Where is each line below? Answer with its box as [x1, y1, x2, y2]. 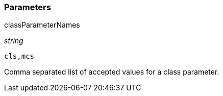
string [4, 36, 23, 45]
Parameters [4, 2, 51, 12]
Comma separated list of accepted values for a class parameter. [4, 67, 219, 77]
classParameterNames [4, 20, 80, 30]
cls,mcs [4, 52, 35, 61]
